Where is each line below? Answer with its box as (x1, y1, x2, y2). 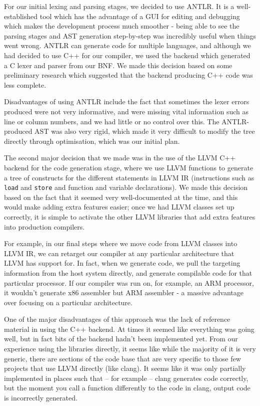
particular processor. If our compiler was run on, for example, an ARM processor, (4, 277, 254, 288)
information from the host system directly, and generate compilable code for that (4, 267, 252, 278)
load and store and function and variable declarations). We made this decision (4, 182, 248, 192)
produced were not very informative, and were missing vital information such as (4, 106, 248, 116)
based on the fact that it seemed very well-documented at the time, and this (4, 191, 238, 202)
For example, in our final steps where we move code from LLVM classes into (4, 238, 237, 249)
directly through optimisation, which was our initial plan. (4, 135, 180, 146)
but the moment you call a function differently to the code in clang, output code (4, 382, 250, 393)
